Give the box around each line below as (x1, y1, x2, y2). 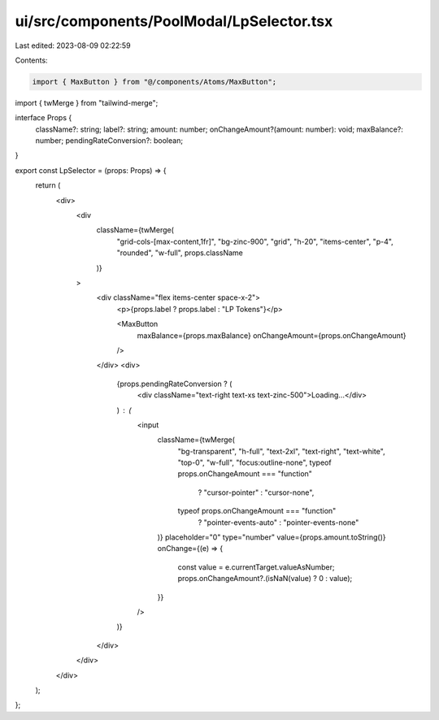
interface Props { (15, 113, 72, 123)
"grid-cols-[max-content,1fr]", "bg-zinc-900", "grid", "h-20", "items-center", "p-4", (116, 236, 393, 246)
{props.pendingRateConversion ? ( (116, 379, 233, 388)
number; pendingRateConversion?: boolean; (35, 136, 183, 145)
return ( (35, 180, 61, 190)
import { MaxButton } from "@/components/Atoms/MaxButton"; (32, 77, 277, 86)
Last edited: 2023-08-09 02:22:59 (15, 41, 131, 50)
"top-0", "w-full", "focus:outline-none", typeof (177, 458, 333, 467)
